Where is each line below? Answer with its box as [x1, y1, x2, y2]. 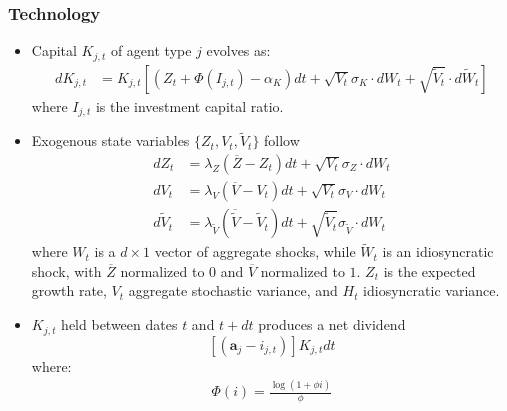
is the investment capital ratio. [95, 95, 284, 116]
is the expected [383, 260, 476, 281]
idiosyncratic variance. [363, 280, 500, 301]
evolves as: [206, 40, 271, 61]
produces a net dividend [258, 314, 406, 335]
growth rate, [31, 280, 107, 301]
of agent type [110, 40, 192, 61]
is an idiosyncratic [382, 241, 494, 262]
